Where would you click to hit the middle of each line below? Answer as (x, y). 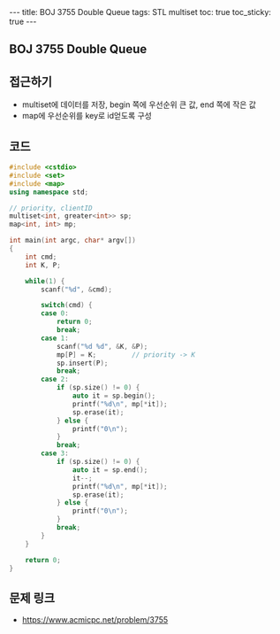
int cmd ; (41, 257)
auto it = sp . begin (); (114, 396)
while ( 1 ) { (45, 281)
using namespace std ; (49, 192)
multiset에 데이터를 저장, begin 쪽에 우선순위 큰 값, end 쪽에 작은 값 (139, 104)
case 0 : (55, 313)
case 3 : (55, 453)
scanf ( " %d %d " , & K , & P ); (102, 346)
